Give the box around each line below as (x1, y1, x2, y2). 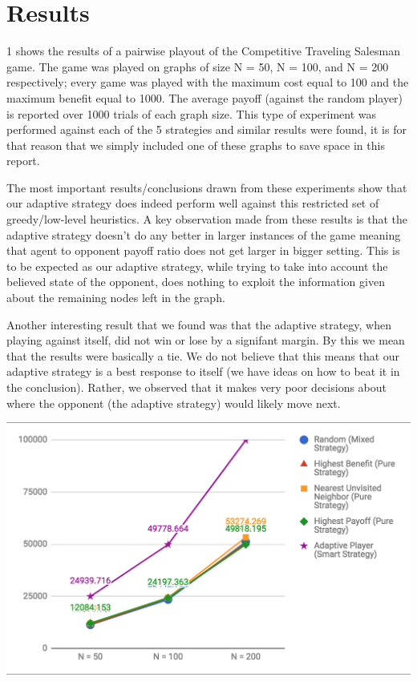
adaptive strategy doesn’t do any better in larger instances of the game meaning (6, 226, 401, 243)
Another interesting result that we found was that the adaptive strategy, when (6, 316, 391, 332)
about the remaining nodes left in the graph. (6, 289, 225, 306)
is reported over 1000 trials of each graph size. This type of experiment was (6, 105, 377, 122)
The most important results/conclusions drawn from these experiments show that (6, 179, 407, 195)
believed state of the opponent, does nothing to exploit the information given (6, 273, 385, 290)
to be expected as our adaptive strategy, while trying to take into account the (6, 257, 388, 274)
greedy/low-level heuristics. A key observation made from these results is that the (6, 211, 408, 228)
